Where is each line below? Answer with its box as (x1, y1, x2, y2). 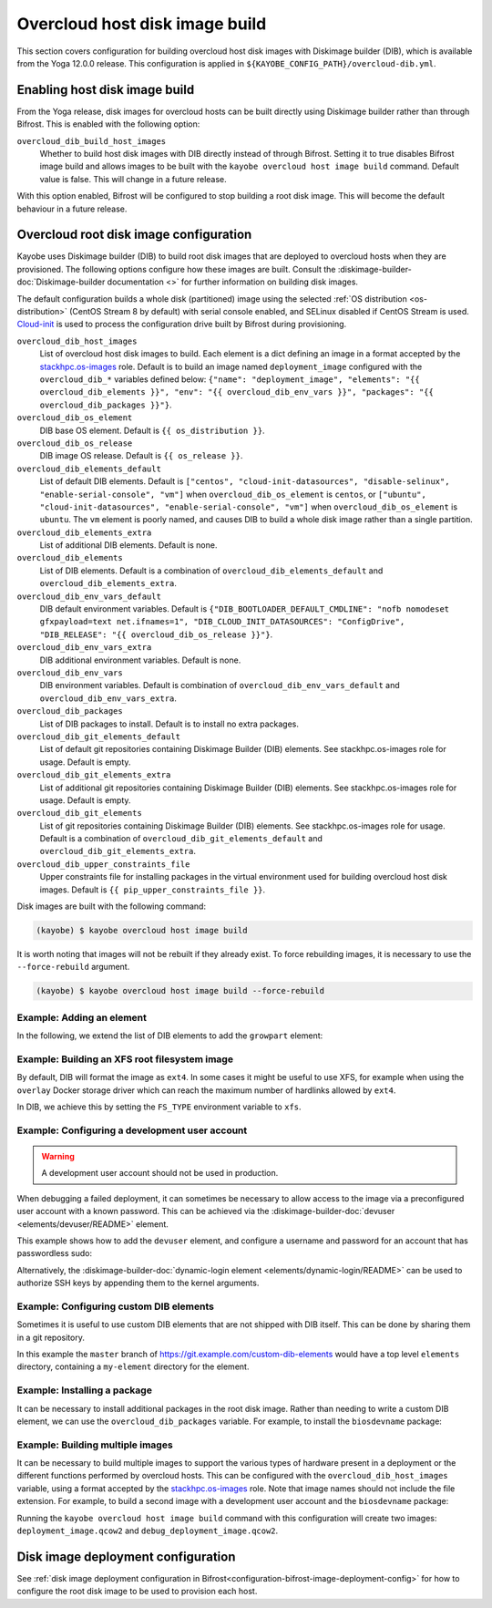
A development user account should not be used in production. (41, 1168, 279, 1179)
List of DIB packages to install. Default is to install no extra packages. (39, 718, 300, 729)
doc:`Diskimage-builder (16, 276, 106, 287)
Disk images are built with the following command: (16, 901, 207, 912)
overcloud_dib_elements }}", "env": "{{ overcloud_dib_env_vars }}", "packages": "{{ (39, 387, 435, 397)
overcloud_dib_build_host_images (16, 136, 167, 146)
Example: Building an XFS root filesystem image (16, 1053, 234, 1066)
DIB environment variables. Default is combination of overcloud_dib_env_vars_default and (39, 680, 400, 691)
